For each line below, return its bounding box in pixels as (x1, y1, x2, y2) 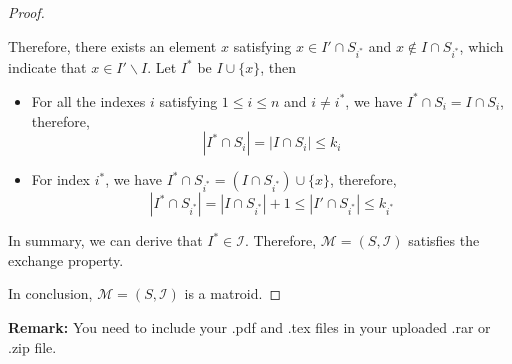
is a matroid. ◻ (184, 283, 282, 304)
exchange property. (8, 249, 124, 270)
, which (459, 35, 504, 56)
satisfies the (408, 230, 480, 251)
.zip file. (8, 336, 57, 357)
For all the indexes (31, 90, 146, 111)
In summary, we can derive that (8, 230, 203, 251)
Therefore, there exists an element (8, 35, 217, 56)
